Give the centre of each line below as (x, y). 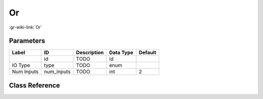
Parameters (27, 41)
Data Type (121, 52)
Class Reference (35, 85)
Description (90, 52)
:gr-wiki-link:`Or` (26, 27)
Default (148, 52)
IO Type (21, 66)
